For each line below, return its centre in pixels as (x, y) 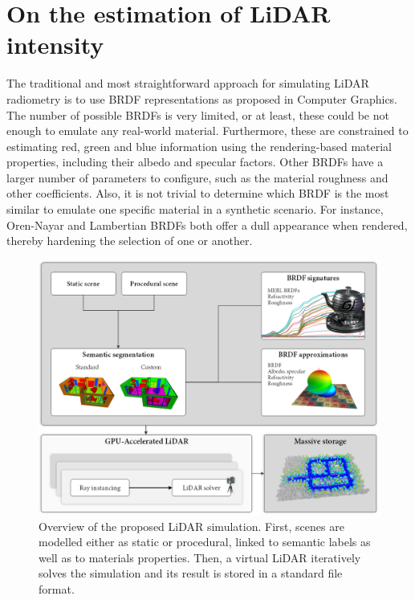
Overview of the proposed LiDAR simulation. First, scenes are (191, 526)
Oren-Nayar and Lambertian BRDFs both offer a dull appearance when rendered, (207, 224)
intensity (55, 45)
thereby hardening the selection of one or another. (130, 241)
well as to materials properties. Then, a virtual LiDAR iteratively (200, 557)
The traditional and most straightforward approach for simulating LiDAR (188, 83)
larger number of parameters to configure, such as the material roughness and (197, 177)
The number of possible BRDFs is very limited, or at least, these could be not (198, 114)
